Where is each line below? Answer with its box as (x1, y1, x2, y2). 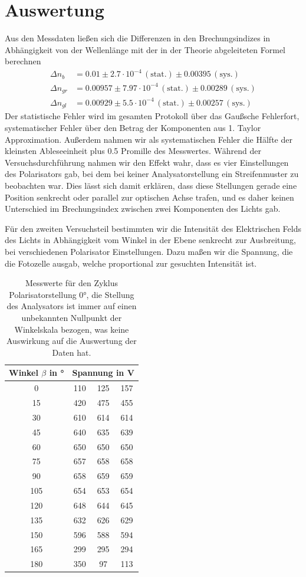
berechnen (5, 55, 41, 67)
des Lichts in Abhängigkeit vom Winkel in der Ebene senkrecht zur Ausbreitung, (5, 234, 296, 246)
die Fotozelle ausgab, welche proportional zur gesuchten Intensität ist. (5, 257, 257, 269)
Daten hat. (52, 346, 91, 358)
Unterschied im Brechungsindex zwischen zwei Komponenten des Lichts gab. (5, 202, 281, 215)
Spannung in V (72, 366, 134, 379)
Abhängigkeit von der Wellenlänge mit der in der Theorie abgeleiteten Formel (5, 43, 286, 55)
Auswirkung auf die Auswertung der (6, 335, 137, 347)
